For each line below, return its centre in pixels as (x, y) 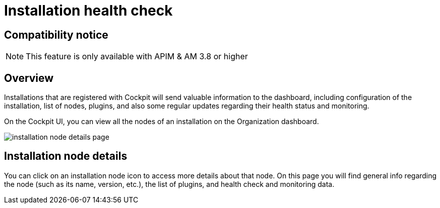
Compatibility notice (56, 35)
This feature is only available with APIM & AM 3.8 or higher (137, 57)
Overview (29, 78)
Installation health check (88, 11)
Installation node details (66, 156)
